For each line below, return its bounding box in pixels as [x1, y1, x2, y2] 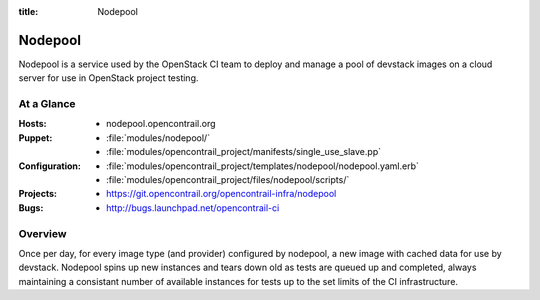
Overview [18, 226, 67, 240]
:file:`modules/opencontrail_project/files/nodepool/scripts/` [106, 174, 350, 185]
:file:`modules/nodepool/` [106, 131, 210, 144]
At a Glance [18, 97, 76, 111]
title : [18, 6, 39, 17]
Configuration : [18, 160, 82, 172]
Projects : [18, 188, 57, 200]
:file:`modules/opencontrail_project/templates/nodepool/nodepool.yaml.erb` [106, 160, 420, 172]
